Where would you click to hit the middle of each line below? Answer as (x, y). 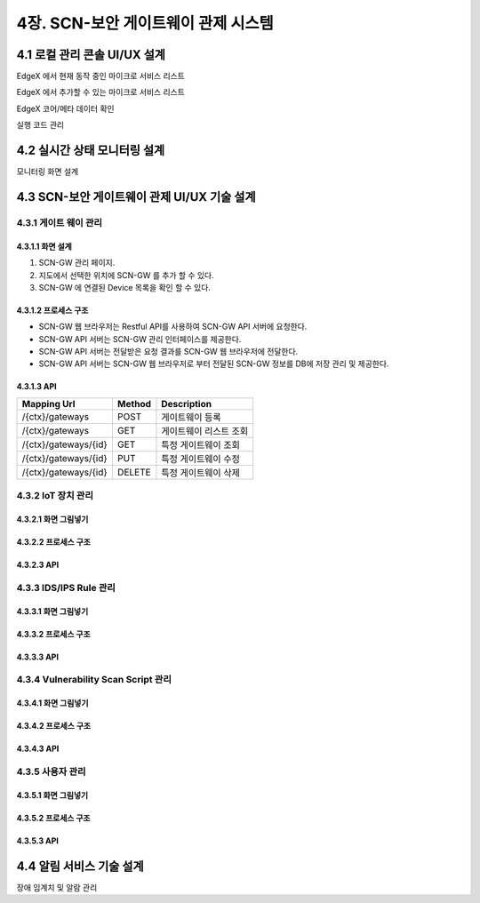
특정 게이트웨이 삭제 (200, 473)
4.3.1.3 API (36, 387)
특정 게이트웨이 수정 (200, 459)
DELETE (134, 472)
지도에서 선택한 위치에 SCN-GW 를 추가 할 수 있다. (126, 275)
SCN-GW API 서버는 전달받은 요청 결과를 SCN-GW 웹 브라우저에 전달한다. (168, 352)
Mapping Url (48, 404)
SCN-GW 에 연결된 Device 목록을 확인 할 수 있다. (124, 287)
